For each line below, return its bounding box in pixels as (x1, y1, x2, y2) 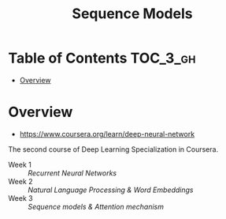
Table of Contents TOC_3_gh (8, 49, 196, 67)
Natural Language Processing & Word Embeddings (28, 185, 194, 194)
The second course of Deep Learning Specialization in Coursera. (8, 144, 219, 154)
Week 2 (8, 176, 33, 186)
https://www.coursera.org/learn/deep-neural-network (19, 129, 195, 138)
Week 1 (8, 160, 31, 169)
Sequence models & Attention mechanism (28, 202, 164, 211)
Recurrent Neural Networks (28, 168, 117, 178)
